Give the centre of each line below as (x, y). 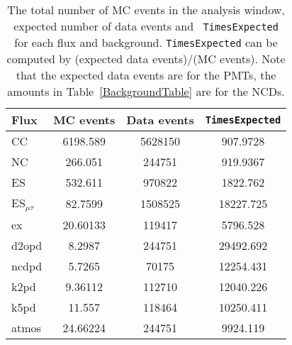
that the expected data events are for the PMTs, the (146, 75)
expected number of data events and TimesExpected (146, 26)
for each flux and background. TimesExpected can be (146, 42)
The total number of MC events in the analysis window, (146, 10)
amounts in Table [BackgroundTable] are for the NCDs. (146, 91)
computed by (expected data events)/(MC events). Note (146, 59)
